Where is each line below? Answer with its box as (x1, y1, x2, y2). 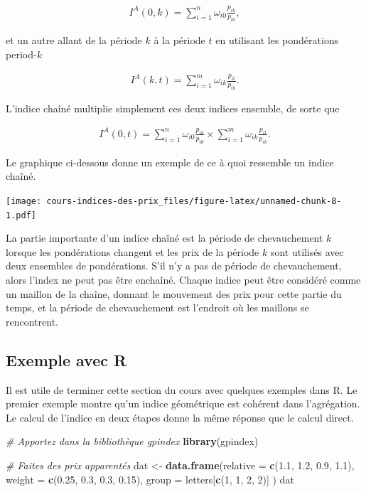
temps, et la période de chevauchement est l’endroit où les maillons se (6, 300, 309, 315)
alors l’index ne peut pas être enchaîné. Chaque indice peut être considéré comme (6, 272, 361, 287)
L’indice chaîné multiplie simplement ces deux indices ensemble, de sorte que (6, 100, 340, 115)
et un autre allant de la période (6, 33, 142, 48)
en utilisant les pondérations (215, 33, 339, 48)
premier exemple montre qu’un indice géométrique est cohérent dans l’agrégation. (6, 396, 360, 411)
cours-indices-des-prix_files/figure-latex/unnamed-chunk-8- (46, 196, 342, 206)
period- (6, 46, 37, 61)
